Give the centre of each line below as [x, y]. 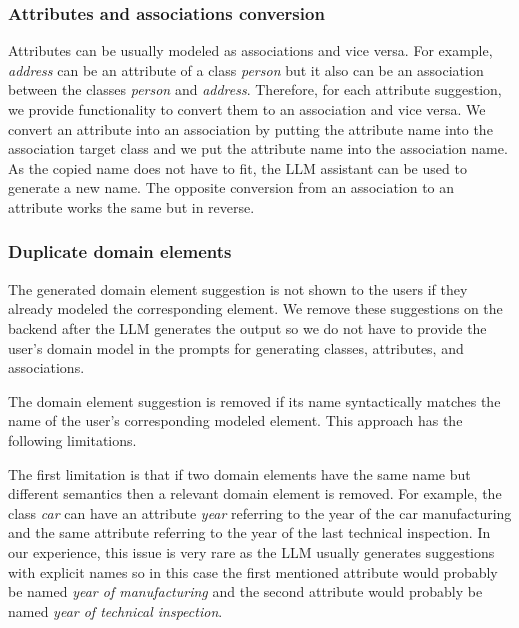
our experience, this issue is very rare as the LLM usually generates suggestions [251, 551]
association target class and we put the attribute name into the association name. [258, 148]
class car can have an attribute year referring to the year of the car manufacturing [260, 512]
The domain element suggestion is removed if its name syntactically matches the [254, 400]
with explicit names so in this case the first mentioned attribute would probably [253, 571]
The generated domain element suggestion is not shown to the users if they [238, 288]
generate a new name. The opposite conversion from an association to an [231, 187]
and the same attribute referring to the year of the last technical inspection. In [249, 532]
